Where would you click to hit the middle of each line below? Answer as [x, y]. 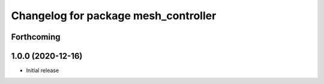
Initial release [43, 70]
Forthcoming [36, 37]
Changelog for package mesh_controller [114, 16]
